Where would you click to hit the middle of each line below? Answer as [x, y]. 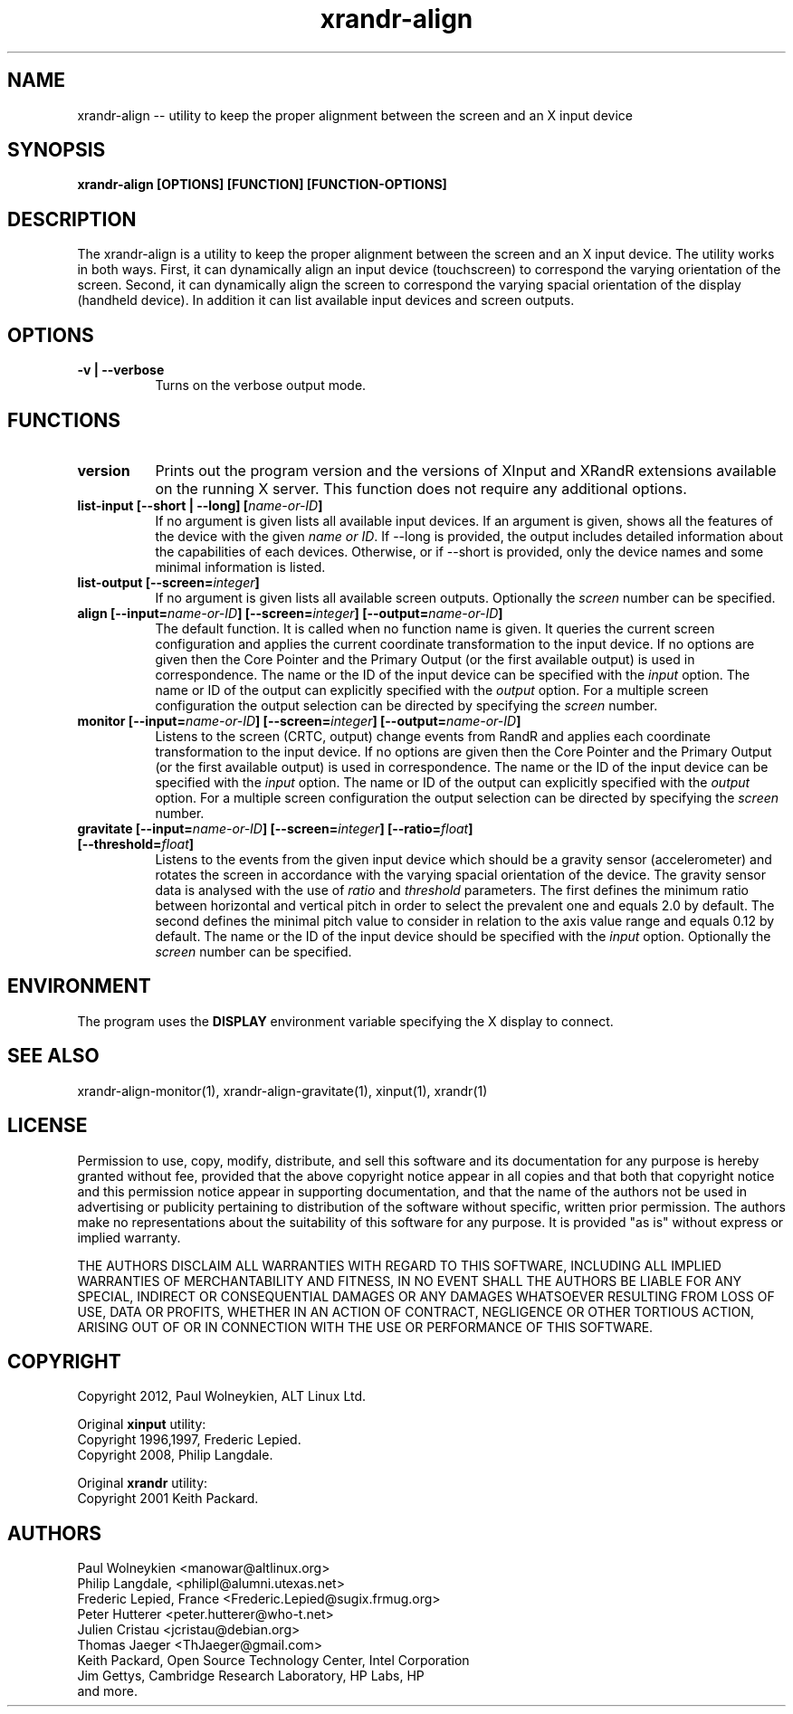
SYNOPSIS [57, 150]
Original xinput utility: [142, 1424]
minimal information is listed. [240, 567]
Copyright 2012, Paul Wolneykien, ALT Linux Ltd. [222, 1396]
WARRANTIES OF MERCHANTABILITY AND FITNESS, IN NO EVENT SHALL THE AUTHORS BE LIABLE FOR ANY [410, 1281]
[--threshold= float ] [136, 843]
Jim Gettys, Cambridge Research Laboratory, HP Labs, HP [251, 1676]
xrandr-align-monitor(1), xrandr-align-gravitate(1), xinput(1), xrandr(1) [282, 1090]
